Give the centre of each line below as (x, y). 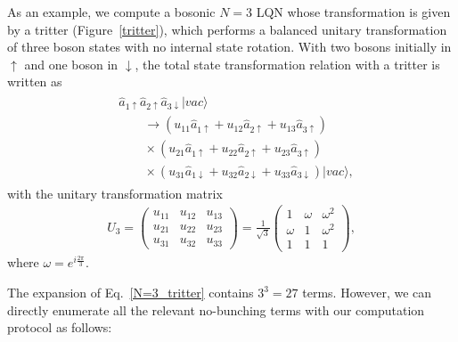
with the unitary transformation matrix (115, 193)
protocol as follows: (60, 327)
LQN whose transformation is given (353, 12)
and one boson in (71, 64)
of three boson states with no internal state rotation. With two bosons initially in (229, 47)
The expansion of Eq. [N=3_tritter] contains (131, 293)
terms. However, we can (367, 293)
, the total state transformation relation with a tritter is (287, 64)
